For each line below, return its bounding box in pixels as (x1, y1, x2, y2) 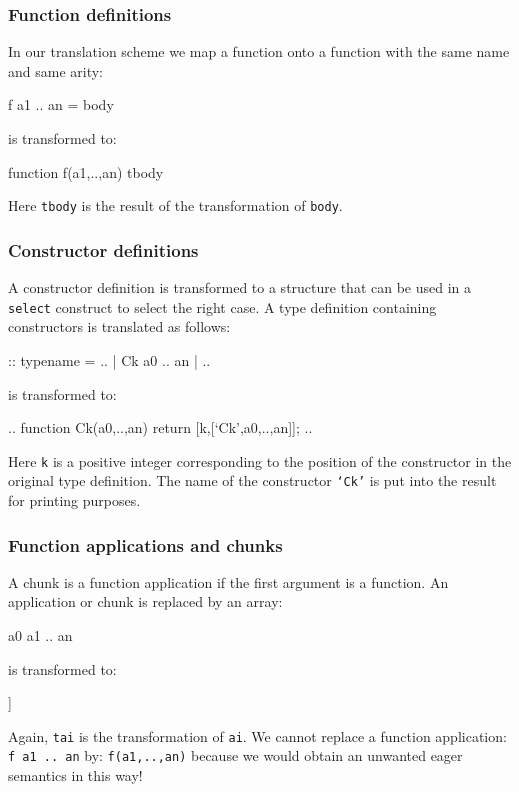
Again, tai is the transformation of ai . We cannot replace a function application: (8, 725, 507, 746)
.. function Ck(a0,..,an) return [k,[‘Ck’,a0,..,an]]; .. (8, 417, 313, 438)
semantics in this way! (8, 765, 143, 786)
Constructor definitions (8, 237, 199, 262)
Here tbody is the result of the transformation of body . (8, 195, 343, 216)
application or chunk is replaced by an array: (8, 591, 283, 612)
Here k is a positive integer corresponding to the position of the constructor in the (8, 450, 512, 471)
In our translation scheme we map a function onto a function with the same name (8, 41, 510, 62)
